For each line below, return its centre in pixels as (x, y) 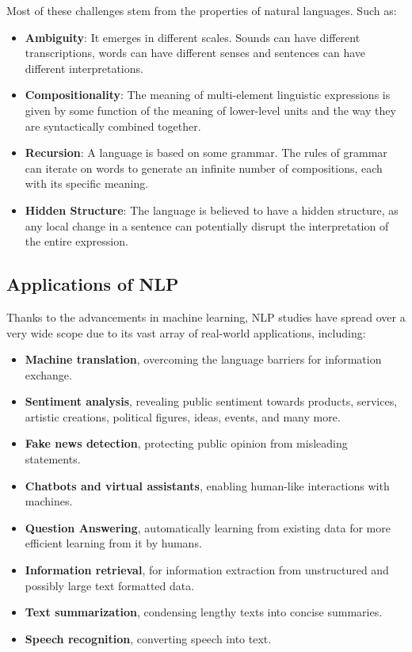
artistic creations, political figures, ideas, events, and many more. (183, 416)
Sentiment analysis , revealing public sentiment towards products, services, (211, 401)
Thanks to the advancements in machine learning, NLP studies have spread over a (206, 316)
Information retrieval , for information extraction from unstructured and (207, 570)
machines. (49, 501)
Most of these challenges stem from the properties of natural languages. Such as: (202, 10)
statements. (53, 459)
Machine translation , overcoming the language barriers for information (203, 359)
